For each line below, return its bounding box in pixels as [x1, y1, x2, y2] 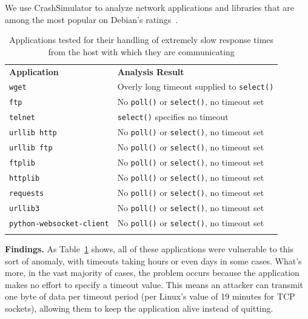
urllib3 [9, 204, 40, 213]
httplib [9, 173, 40, 183]
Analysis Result [117, 65, 184, 78]
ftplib [9, 159, 35, 167]
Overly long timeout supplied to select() [117, 80, 274, 93]
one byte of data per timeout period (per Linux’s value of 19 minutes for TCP [5, 290, 295, 303]
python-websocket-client [9, 219, 109, 228]
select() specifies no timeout [117, 110, 229, 123]
